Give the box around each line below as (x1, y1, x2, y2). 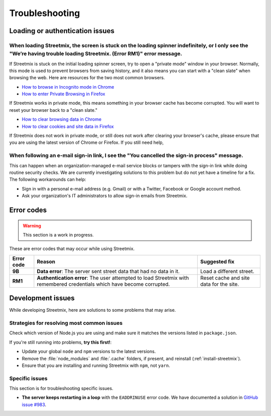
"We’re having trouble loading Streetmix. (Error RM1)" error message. (9, 50, 183, 57)
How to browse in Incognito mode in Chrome (22, 84, 114, 90)
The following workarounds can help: (9, 176, 86, 182)
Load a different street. (200, 268, 254, 275)
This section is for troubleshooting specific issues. (9, 385, 113, 391)
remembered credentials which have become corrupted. (37, 281, 170, 288)
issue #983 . (22, 401, 47, 407)
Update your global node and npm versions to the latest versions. (22, 348, 156, 354)
